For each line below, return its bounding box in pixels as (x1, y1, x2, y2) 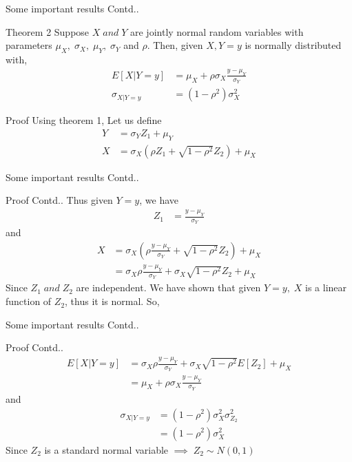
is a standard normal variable (44, 442, 169, 456)
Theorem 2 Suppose (6, 24, 90, 39)
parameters (6, 38, 52, 52)
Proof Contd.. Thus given (6, 193, 113, 207)
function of (6, 294, 52, 308)
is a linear (305, 280, 347, 295)
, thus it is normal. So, (65, 294, 160, 308)
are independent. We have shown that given (76, 280, 261, 295)
